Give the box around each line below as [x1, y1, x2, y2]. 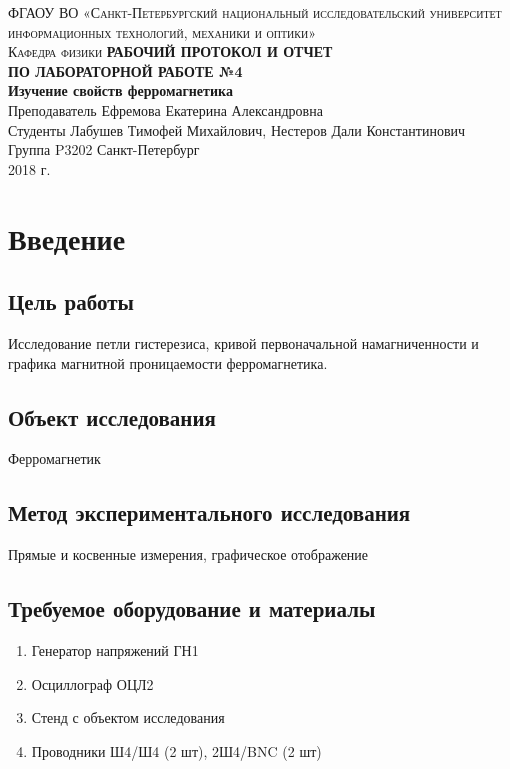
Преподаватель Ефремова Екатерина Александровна [8, 99, 323, 120]
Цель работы [8, 286, 134, 317]
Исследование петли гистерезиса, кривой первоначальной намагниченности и [8, 332, 479, 353]
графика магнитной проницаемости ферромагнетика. [8, 352, 328, 373]
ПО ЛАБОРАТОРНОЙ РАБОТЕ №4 [8, 60, 243, 81]
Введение [8, 217, 126, 258]
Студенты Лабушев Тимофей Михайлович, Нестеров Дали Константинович [8, 119, 466, 140]
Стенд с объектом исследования [31, 707, 225, 728]
